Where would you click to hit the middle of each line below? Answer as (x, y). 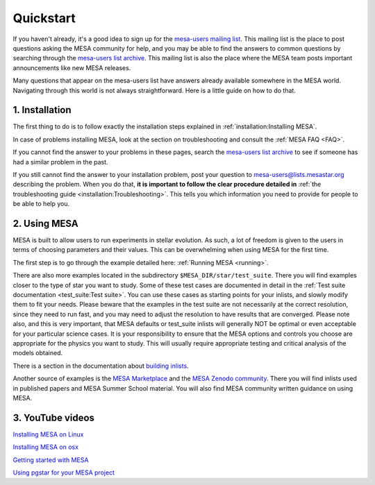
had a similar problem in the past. (60, 162)
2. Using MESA (46, 223)
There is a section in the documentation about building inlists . (101, 366)
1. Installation (42, 110)
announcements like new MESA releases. (72, 68)
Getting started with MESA (51, 460)
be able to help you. (41, 204)
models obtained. (38, 353)
